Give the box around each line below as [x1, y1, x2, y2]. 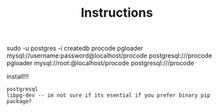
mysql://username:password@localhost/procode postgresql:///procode [6, 51, 213, 60]
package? [6, 98, 32, 105]
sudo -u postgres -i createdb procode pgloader [6, 44, 143, 53]
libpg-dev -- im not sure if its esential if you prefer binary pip [6, 92, 211, 99]
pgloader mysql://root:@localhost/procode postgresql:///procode [6, 59, 195, 67]
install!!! [6, 72, 29, 81]
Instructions [80, 5, 153, 21]
